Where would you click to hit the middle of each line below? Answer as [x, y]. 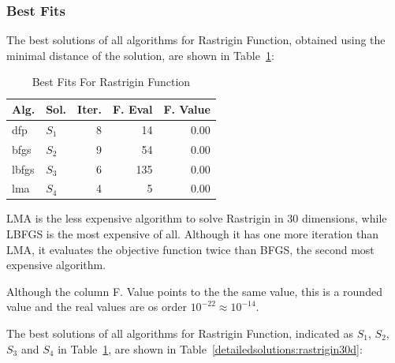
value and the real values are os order [97, 307]
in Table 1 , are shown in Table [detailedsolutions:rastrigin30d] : [210, 348]
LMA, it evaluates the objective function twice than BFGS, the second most [190, 249]
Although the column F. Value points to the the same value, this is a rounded [194, 291]
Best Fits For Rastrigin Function [111, 82]
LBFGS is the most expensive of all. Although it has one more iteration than [193, 234]
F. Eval [132, 109]
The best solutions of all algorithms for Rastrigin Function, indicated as [180, 333]
